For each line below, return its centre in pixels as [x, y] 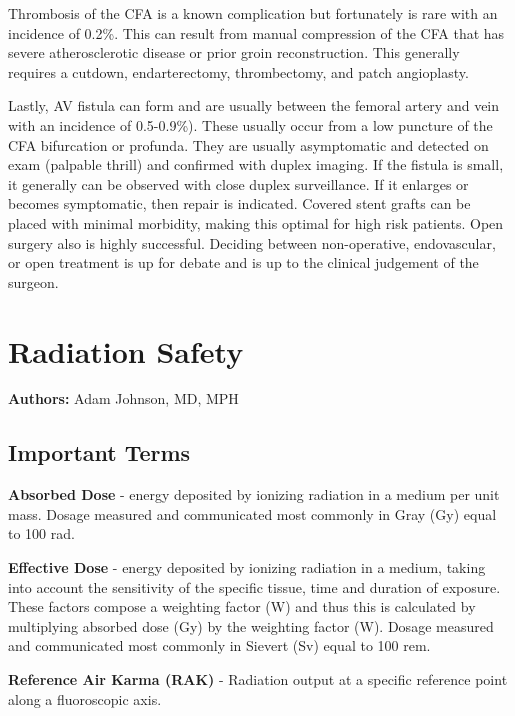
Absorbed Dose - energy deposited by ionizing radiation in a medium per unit [254, 494]
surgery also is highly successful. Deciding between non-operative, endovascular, [252, 242]
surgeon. [33, 281]
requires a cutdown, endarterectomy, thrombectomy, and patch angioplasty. [238, 71]
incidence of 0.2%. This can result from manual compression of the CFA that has [256, 32]
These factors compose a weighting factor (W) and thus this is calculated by [242, 606]
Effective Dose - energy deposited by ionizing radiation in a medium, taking [247, 567]
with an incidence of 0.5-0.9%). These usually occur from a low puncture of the [250, 124]
